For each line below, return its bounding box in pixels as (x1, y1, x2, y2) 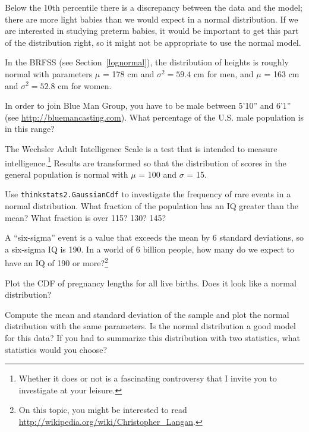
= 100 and (138, 168, 177, 180)
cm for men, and (193, 67, 254, 80)
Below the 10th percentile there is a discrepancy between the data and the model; (5, 1, 302, 13)
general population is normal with (5, 168, 128, 180)
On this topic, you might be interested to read (18, 403, 187, 416)
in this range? (5, 122, 55, 135)
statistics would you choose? (5, 343, 108, 355)
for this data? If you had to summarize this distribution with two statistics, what (5, 332, 300, 344)
